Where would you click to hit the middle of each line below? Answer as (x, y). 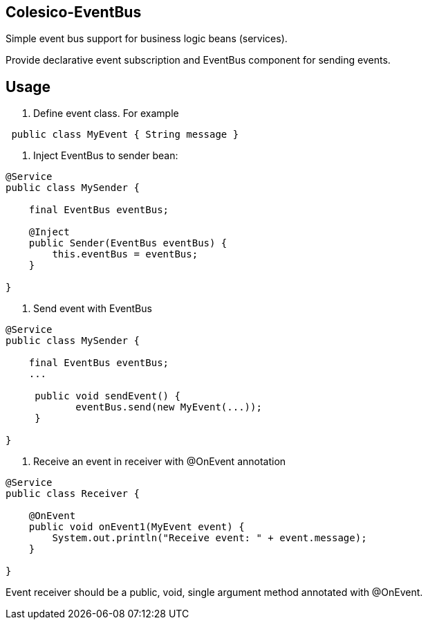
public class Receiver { (73, 494)
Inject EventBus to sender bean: (106, 156)
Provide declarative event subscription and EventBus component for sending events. (198, 60)
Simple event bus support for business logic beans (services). (147, 39)
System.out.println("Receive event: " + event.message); (210, 538)
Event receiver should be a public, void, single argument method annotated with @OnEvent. (214, 592)
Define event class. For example (106, 114)
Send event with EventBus (93, 309)
